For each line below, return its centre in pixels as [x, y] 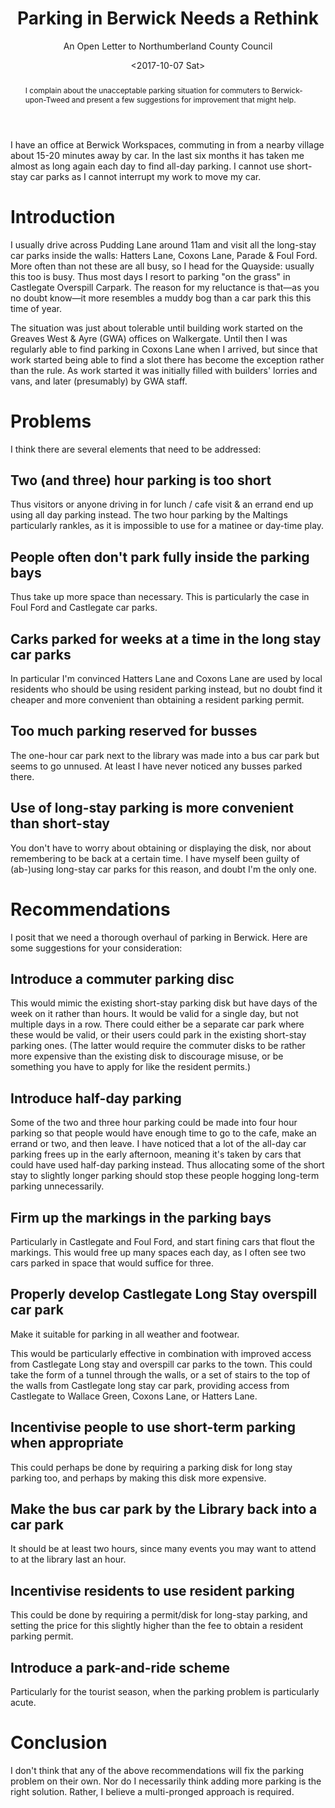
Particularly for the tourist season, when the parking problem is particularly [165, 1692]
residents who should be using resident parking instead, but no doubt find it [166, 689]
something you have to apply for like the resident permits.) [131, 1067]
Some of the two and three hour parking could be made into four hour [154, 1123]
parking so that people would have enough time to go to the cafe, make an [163, 1133]
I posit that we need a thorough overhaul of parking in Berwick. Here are [159, 937]
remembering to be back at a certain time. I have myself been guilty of [155, 858]
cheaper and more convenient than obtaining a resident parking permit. [157, 700]
